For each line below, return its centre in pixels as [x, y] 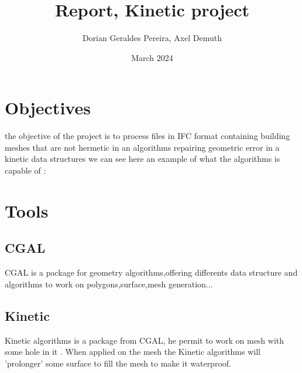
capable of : [25, 170]
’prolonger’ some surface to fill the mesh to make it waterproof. [118, 363]
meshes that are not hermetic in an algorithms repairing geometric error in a [142, 147]
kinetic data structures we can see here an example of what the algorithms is [143, 159]
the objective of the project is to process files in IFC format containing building [147, 136]
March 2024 [152, 57]
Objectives [48, 108]
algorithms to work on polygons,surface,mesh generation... [109, 284]
